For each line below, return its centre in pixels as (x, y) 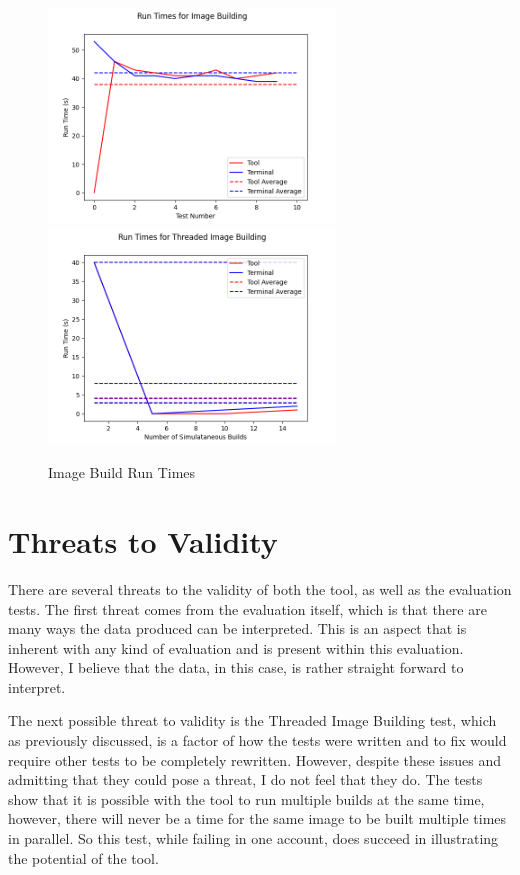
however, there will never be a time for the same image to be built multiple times (257, 818)
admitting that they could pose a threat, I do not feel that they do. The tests (245, 779)
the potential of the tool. (83, 857)
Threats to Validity (143, 540)
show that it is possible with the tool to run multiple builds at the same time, (246, 798)
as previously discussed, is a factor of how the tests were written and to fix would (257, 740)
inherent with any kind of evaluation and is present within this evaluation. (236, 647)
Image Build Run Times (122, 472)
